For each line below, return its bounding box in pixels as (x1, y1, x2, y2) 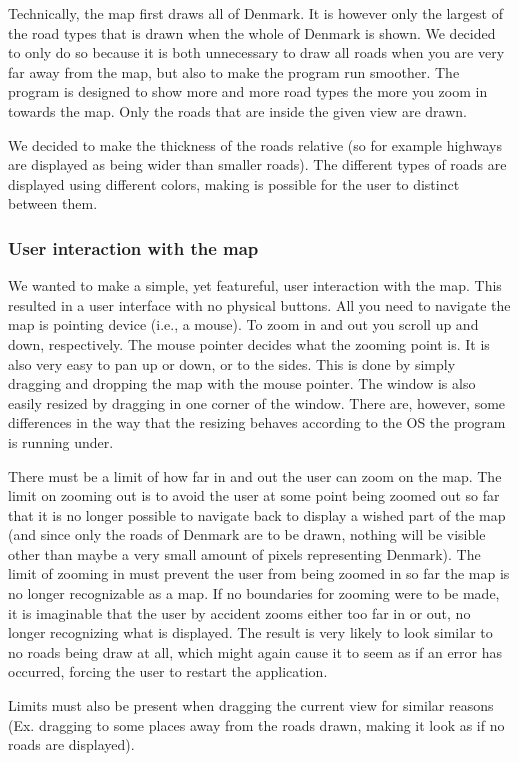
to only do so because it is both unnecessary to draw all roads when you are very (8, 42, 505, 63)
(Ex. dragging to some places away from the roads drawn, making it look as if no (8, 714, 505, 735)
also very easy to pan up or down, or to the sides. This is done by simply (8, 353, 456, 374)
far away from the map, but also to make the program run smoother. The (8, 61, 460, 82)
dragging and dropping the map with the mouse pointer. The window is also (8, 373, 476, 394)
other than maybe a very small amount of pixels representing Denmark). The (8, 543, 481, 564)
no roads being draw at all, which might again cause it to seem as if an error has (8, 641, 503, 662)
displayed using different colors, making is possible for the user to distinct (8, 173, 460, 194)
